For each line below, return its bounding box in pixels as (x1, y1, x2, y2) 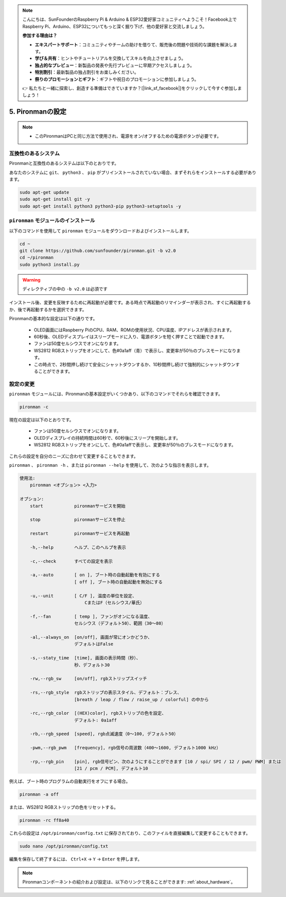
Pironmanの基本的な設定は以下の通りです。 (9, 316, 98, 322)
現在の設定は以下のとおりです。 (9, 417, 74, 423)
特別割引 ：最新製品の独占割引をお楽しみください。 (35, 69, 139, 75)
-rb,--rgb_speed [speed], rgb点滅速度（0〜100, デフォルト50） (30, 731, 179, 737)
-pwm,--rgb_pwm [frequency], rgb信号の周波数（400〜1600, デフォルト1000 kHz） (30, 745, 221, 751)
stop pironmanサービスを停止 (30, 517, 126, 523)
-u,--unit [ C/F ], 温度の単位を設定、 (30, 593, 137, 599)
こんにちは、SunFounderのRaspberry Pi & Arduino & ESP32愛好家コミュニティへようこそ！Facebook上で (22, 16, 237, 22)
